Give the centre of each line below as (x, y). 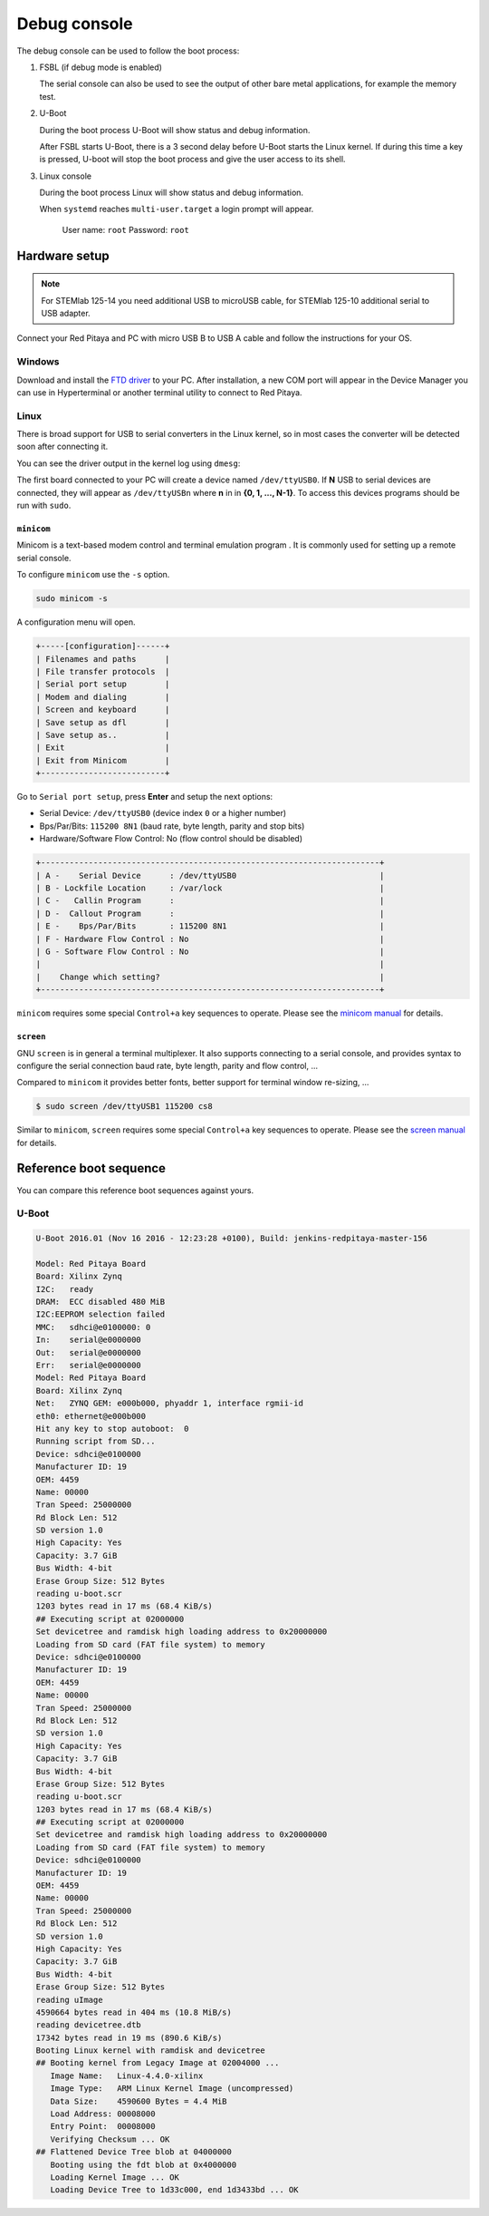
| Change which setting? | (210, 977)
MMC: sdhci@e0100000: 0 (93, 1327)
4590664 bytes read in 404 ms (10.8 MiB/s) (134, 2012)
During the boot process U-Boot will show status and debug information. (175, 130)
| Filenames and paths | (103, 659)
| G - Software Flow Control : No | (210, 951)
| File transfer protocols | (103, 671)
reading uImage (69, 2000)
